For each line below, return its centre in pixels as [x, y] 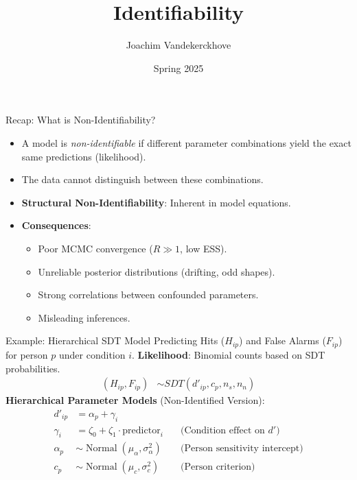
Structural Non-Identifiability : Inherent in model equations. [156, 202]
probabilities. [33, 368]
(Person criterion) [218, 467]
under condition [92, 354]
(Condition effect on [223, 430]
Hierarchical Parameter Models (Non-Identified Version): [135, 400]
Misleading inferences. [84, 317]
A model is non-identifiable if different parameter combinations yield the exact [186, 142]
